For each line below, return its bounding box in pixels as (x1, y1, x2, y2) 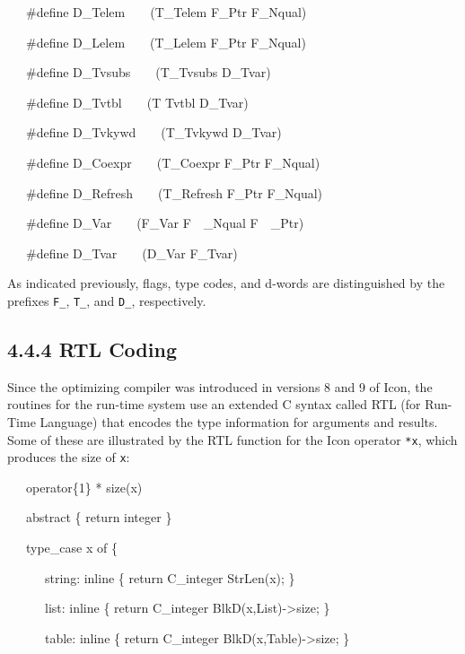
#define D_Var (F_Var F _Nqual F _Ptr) (25, 214, 304, 232)
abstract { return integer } (25, 508, 172, 527)
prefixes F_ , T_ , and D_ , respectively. (7, 291, 206, 310)
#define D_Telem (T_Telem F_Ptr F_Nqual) (25, 3, 307, 21)
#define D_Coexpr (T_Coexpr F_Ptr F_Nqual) (25, 153, 320, 171)
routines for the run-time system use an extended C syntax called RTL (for (7, 395, 421, 414)
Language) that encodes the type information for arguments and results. (39, 412, 438, 431)
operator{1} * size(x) (25, 477, 143, 496)
